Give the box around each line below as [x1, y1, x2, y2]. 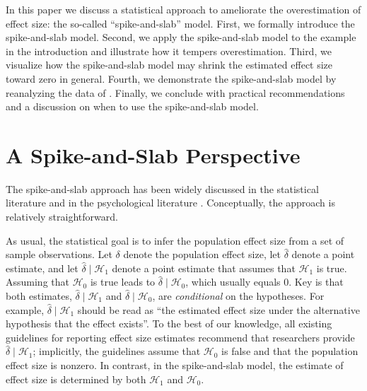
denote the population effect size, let [123, 247, 281, 262]
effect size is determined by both [6, 371, 146, 386]
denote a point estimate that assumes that [112, 260, 296, 275]
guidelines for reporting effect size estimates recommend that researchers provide [6, 329, 355, 344]
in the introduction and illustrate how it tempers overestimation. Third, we [6, 43, 332, 58]
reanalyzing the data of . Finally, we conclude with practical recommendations [6, 85, 345, 100]
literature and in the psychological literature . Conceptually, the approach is [6, 195, 335, 210]
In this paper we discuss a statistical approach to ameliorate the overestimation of [6, 2, 361, 16]
